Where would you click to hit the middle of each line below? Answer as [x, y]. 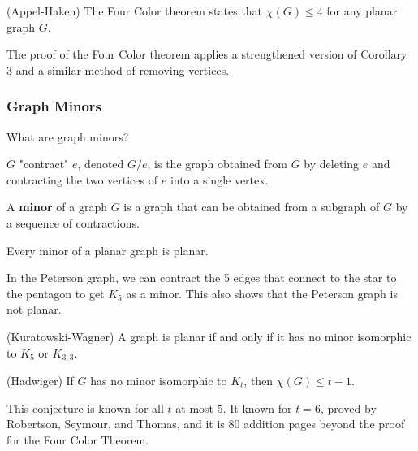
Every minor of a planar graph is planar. [108, 250]
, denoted [101, 164]
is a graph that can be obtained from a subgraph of [252, 207]
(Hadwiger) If [40, 380]
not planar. [34, 309]
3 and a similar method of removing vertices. [118, 69]
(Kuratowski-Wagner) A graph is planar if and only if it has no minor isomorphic [209, 336]
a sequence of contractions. [73, 222]
